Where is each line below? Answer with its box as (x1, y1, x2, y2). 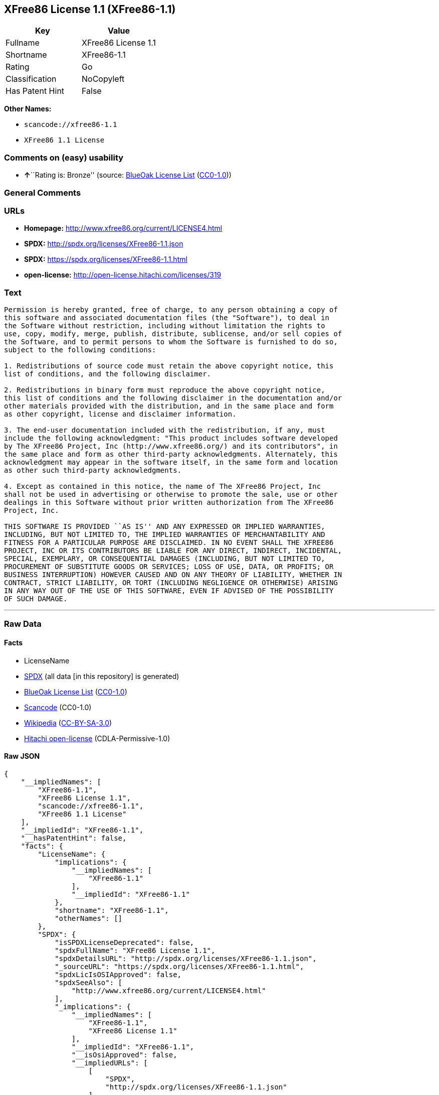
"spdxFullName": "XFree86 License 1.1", (55, 946, 215, 954)
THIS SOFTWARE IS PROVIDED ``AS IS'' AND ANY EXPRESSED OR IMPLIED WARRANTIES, (4, 522, 325, 531)
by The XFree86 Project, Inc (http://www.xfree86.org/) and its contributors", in (4, 442, 338, 451)
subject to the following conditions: (4, 346, 156, 354)
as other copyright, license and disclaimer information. (4, 410, 237, 419)
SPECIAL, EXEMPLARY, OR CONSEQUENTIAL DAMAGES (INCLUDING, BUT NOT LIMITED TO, (4, 555, 325, 563)
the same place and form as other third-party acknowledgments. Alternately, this (4, 450, 338, 459)
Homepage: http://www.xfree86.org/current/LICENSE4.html (24, 224, 223, 233)
